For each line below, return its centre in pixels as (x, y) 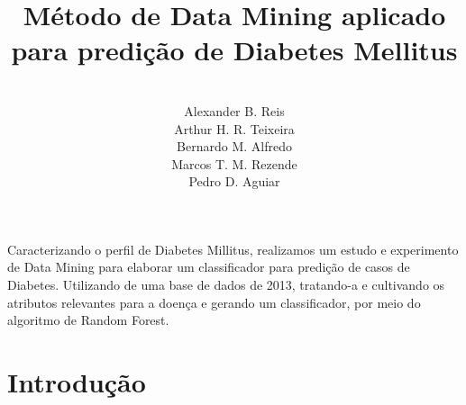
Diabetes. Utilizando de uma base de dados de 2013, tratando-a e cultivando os (226, 285)
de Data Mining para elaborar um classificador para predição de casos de (209, 267)
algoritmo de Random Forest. (88, 320)
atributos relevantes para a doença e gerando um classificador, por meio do (214, 302)
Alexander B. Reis (234, 110)
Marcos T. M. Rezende (234, 163)
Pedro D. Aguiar (234, 181)
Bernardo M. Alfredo (234, 146)
